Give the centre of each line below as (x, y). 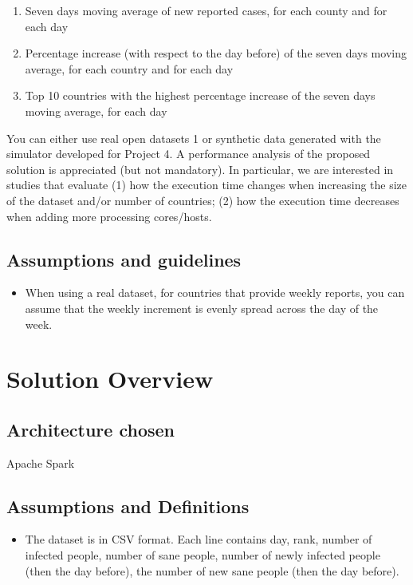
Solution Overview (110, 379)
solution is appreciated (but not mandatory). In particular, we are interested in (200, 169)
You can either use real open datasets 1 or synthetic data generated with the (194, 138)
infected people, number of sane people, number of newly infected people (203, 555)
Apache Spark (41, 462)
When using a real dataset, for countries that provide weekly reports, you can (215, 292)
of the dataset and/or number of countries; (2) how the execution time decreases (203, 200)
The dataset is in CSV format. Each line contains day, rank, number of (199, 539)
